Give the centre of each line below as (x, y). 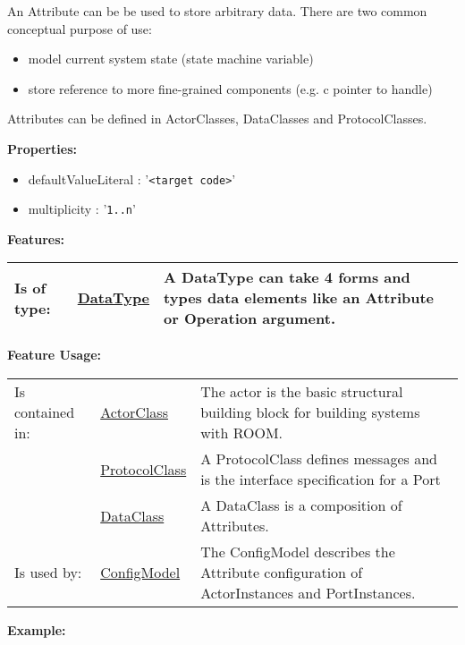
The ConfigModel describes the (298, 552)
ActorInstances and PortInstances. (308, 593)
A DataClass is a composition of (301, 505)
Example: (37, 630)
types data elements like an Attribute (299, 298)
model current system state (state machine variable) (171, 59)
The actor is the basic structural (302, 392)
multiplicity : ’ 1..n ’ (82, 209)
